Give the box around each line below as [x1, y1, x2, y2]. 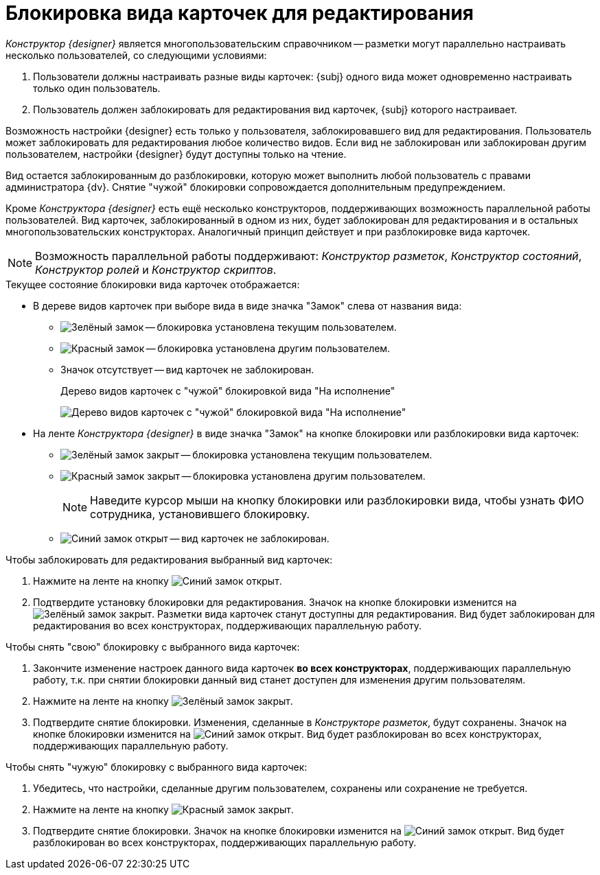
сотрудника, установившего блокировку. [90, 506, 310, 521]
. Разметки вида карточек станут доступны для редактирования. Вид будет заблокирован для [152, 607, 595, 620]
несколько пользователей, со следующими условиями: [5, 49, 267, 61]
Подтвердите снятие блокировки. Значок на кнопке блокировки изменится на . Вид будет [33, 824, 565, 837]
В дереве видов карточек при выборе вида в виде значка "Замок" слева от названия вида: [33, 299, 462, 312]
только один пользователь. [33, 82, 161, 94]
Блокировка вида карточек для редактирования [5, 1, 474, 25]
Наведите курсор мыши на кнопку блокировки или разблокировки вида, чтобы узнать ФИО [90, 493, 584, 507]
